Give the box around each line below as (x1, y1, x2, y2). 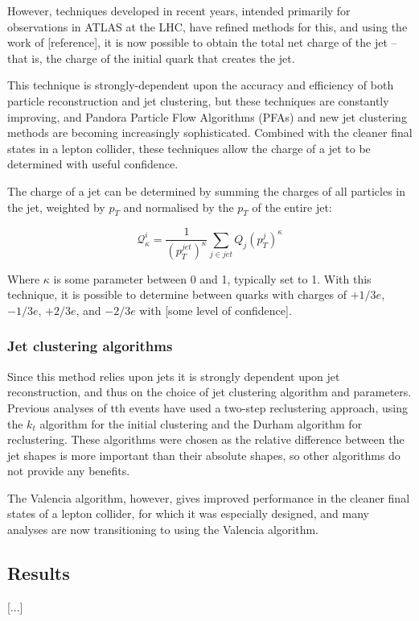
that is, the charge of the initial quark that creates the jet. (7, 49, 295, 66)
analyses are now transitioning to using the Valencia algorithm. (7, 521, 319, 538)
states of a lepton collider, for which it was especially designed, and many (7, 505, 370, 522)
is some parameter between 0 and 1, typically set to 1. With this (53, 270, 372, 287)
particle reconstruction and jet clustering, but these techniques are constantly (7, 92, 389, 109)
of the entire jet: (252, 198, 332, 215)
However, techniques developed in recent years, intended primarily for (7, 2, 351, 19)
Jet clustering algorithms (7, 336, 173, 356)
